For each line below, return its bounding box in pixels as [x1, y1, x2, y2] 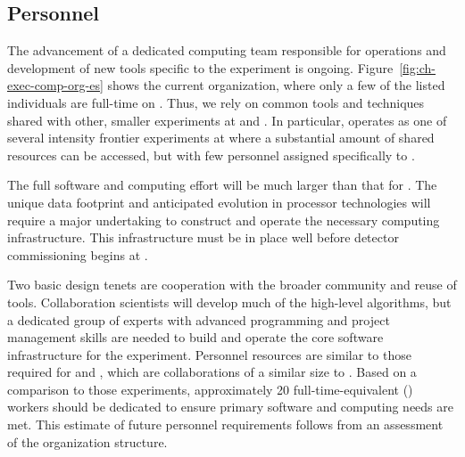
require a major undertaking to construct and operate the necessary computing [7, 210, 440, 229]
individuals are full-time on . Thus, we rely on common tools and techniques [7, 93, 425, 111]
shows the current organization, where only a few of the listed [107, 76, 445, 94]
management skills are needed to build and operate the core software [7, 328, 384, 347]
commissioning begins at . [7, 245, 148, 264]
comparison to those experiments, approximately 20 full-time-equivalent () [7, 379, 413, 398]
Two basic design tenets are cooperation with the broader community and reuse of [7, 275, 457, 294]
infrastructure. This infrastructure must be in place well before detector [7, 228, 399, 247]
